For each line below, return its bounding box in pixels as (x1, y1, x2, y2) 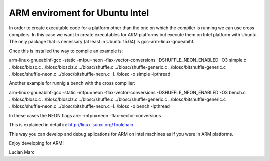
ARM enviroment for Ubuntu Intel (9, 7, 149, 18)
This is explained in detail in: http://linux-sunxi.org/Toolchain (9, 122, 133, 128)
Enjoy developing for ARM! (9, 140, 64, 146)
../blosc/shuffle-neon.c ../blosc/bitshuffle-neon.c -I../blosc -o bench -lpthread (9, 103, 170, 109)
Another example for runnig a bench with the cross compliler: (9, 80, 136, 86)
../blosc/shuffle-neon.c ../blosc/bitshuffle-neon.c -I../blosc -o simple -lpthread (9, 71, 171, 77)
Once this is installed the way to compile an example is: (9, 48, 123, 54)
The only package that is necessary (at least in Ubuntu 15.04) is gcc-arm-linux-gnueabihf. (9, 39, 195, 45)
